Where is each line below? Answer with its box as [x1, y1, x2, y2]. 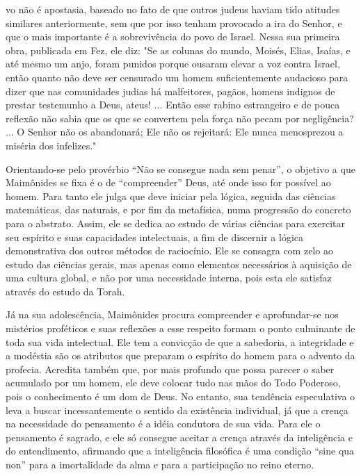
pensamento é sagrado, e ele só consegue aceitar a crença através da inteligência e [6, 429, 353, 444]
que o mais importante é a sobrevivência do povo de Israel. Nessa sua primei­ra [6, 29, 340, 44]
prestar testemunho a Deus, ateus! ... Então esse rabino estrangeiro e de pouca [6, 97, 340, 112]
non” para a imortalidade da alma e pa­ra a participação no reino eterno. [6, 457, 314, 471]
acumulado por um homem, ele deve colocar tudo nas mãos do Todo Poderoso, [6, 375, 341, 390]
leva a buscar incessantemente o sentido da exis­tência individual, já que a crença [6, 402, 348, 417]
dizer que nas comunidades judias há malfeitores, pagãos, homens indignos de [6, 83, 335, 98]
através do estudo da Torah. [6, 284, 125, 298]
